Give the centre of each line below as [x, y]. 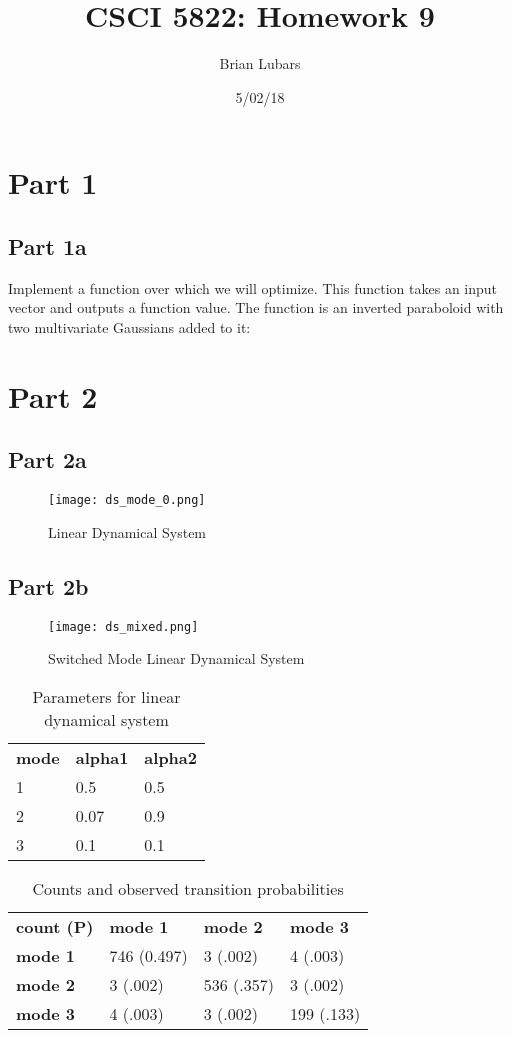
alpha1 [102, 757]
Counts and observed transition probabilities [188, 888]
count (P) [55, 926]
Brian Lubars [260, 63]
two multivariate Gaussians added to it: [129, 326]
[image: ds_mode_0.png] [127, 500]
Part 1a [47, 245]
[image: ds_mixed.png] [123, 626]
